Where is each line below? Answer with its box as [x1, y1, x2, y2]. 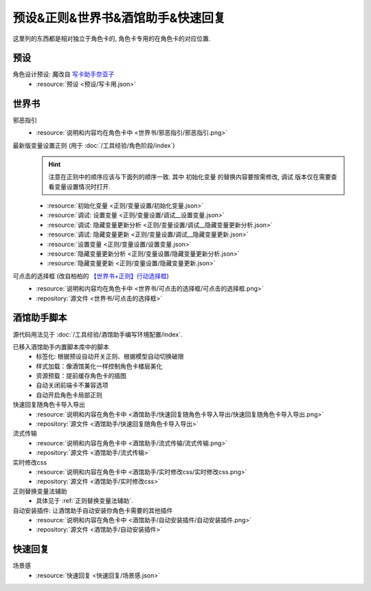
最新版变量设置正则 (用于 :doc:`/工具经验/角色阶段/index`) [12, 141, 175, 149]
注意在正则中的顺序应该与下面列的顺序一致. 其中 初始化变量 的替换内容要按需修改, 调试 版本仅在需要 [48, 172, 331, 181]
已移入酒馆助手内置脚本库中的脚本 [12, 342, 109, 350]
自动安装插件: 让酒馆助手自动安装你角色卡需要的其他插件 [12, 506, 173, 515]
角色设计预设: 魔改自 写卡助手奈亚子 [12, 70, 115, 78]
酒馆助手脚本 [12, 312, 67, 324]
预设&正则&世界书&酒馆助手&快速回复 [12, 10, 226, 25]
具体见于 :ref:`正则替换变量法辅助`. [36, 497, 133, 505]
